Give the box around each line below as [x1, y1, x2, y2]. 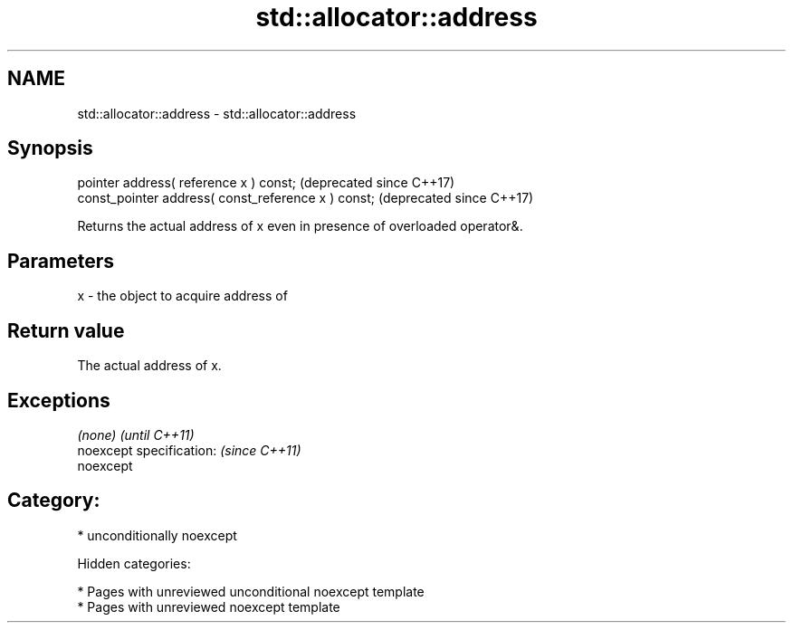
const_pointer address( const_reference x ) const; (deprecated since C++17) [77, 190, 534, 206]
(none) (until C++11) [77, 426, 195, 443]
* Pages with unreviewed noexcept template [77, 598, 340, 615]
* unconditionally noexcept [77, 527, 237, 543]
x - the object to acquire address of [77, 288, 288, 304]
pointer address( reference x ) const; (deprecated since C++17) [77, 175, 455, 191]
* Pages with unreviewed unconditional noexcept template [77, 583, 425, 599]
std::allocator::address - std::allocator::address [77, 105, 357, 121]
